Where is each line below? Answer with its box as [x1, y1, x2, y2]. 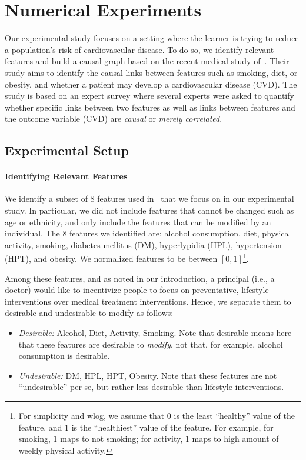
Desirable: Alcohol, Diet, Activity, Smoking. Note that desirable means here [18, 326, 292, 339]
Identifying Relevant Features [5, 170, 128, 182]
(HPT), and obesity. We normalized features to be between [5, 252, 218, 265]
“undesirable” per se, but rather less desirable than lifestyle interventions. [18, 381, 284, 393]
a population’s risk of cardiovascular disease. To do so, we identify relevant [5, 43, 274, 55]
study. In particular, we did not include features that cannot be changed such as [5, 204, 294, 216]
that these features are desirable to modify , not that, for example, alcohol [18, 338, 283, 350]
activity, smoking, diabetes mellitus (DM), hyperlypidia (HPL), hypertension [5, 238, 282, 251]
